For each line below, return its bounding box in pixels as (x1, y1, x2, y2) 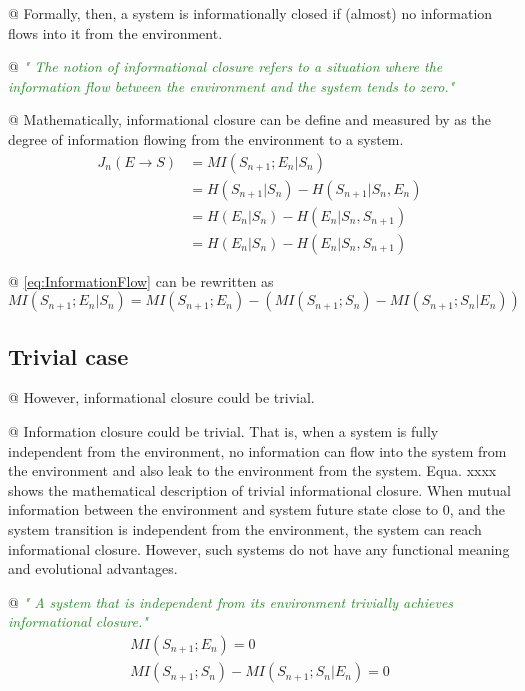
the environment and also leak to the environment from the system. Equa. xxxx (8, 460, 497, 481)
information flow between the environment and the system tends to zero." (8, 75, 455, 96)
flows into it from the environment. (8, 22, 223, 43)
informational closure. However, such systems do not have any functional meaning (8, 538, 510, 559)
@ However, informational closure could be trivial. (8, 387, 315, 408)
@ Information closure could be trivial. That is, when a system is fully (8, 421, 439, 442)
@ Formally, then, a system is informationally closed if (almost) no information (8, 3, 493, 23)
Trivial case (8, 340, 129, 371)
